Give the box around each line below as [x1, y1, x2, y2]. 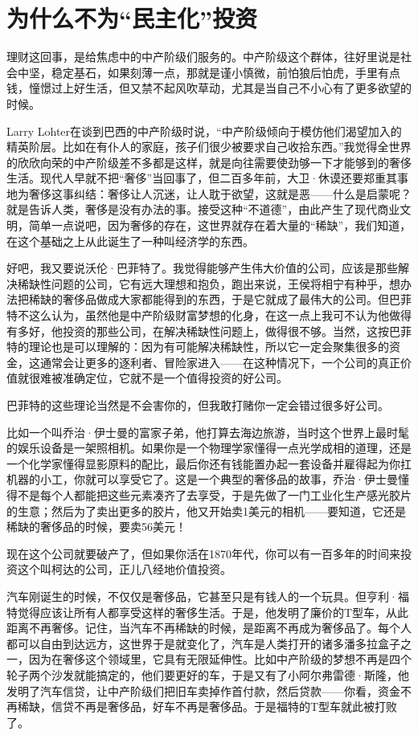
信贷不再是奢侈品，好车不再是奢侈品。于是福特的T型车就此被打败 [51, 698, 398, 715]
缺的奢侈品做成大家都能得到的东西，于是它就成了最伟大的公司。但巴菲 [39, 291, 412, 308]
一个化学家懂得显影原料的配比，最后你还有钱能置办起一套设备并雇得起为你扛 [6, 455, 412, 472]
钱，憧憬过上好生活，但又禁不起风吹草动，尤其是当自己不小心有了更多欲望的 [6, 80, 412, 96]
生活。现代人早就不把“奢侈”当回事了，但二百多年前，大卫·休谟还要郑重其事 [6, 169, 409, 186]
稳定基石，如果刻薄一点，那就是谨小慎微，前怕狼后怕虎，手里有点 [51, 63, 400, 80]
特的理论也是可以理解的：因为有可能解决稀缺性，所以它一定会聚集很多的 [6, 338, 389, 355]
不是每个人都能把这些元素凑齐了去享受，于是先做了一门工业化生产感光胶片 [17, 486, 412, 503]
